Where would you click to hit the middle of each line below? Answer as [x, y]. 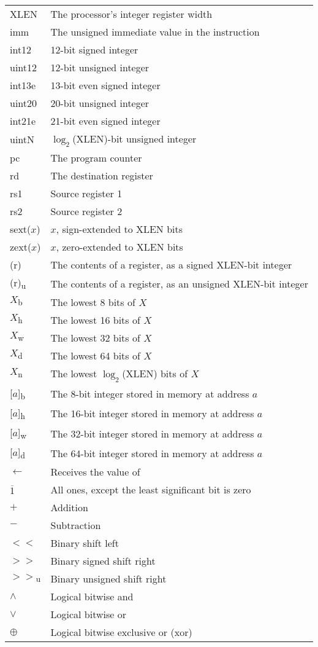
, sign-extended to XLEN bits [119, 229]
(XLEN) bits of [155, 374]
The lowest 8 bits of [93, 302]
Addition [69, 508]
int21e [23, 121]
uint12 [24, 67]
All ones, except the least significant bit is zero [151, 490]
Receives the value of [95, 472]
